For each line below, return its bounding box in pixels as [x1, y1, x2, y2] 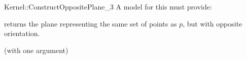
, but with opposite [183, 18, 242, 28]
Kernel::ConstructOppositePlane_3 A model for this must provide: [4, 1, 212, 11]
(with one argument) [4, 44, 68, 55]
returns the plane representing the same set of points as [4, 18, 177, 28]
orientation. [4, 28, 40, 38]
